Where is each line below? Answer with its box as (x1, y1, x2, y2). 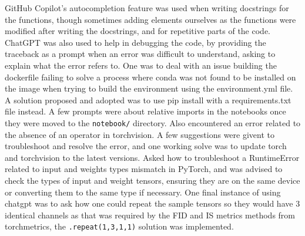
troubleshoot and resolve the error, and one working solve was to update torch (5, 140, 287, 152)
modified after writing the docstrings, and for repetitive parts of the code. (5, 25, 271, 37)
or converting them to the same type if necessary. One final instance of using (5, 186, 281, 198)
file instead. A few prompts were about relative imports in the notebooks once (5, 105, 286, 117)
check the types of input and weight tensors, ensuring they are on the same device (5, 174, 300, 186)
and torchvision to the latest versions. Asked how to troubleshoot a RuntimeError (5, 151, 300, 163)
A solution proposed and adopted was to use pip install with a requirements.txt (5, 93, 291, 106)
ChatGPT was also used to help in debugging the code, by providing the (5, 36, 266, 48)
